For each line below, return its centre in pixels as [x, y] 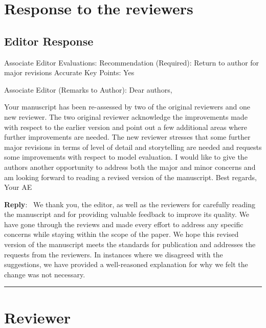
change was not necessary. [45, 274]
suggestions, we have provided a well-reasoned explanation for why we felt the [126, 264]
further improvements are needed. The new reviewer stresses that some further [127, 137]
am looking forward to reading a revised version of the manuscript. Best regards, [131, 177]
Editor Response [49, 41]
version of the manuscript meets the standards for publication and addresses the [130, 244]
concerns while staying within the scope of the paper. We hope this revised [121, 234]
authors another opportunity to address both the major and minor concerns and [130, 167]
